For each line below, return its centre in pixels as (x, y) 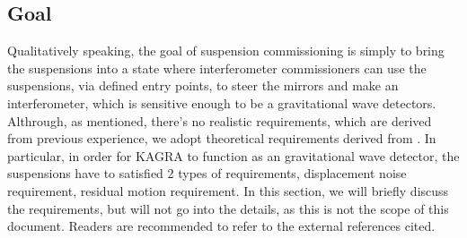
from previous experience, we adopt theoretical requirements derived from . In (222, 138)
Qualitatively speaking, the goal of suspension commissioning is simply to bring (226, 51)
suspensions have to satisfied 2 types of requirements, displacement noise (207, 173)
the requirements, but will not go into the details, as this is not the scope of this (228, 208)
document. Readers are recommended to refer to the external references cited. (221, 226)
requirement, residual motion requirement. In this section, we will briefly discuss (228, 190)
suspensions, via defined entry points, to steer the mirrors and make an (203, 85)
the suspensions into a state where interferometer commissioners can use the (217, 68)
